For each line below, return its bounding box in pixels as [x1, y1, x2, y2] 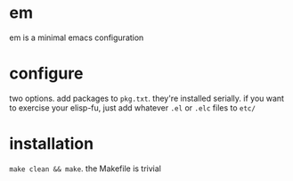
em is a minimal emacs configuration [9, 32, 144, 43]
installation [9, 134, 94, 154]
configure [9, 63, 84, 84]
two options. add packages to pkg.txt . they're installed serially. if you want [9, 93, 285, 103]
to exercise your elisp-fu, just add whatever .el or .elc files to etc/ [9, 102, 256, 113]
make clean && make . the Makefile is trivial [9, 163, 162, 174]
